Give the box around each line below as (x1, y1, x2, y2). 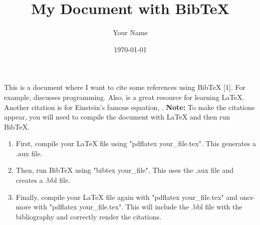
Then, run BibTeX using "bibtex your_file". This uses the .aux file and (16, 165, 233, 175)
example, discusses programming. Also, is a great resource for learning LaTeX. (4, 91, 244, 102)
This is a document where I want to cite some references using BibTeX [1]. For (4, 82, 245, 92)
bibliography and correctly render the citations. (16, 211, 161, 221)
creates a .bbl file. (16, 175, 71, 185)
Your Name (113, 27, 148, 38)
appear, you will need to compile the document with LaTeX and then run (4, 111, 230, 122)
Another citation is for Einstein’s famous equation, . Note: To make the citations (4, 101, 255, 112)
